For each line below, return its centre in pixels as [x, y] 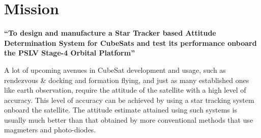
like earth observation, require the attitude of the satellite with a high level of [125, 90]
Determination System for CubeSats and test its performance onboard [130, 43]
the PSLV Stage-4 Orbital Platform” [70, 53]
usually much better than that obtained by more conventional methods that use [129, 119]
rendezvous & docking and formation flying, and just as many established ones [127, 80]
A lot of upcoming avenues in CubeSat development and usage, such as [115, 70]
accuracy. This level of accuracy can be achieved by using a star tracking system [129, 100]
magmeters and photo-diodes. [50, 130]
